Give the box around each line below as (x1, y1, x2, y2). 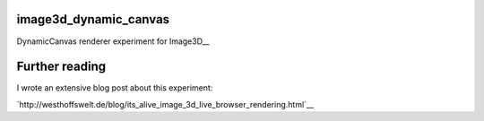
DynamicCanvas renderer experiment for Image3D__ (16, 36, 210, 47)
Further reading (16, 59, 107, 74)
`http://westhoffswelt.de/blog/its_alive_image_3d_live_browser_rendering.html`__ (16, 99, 314, 109)
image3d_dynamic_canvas (16, 12, 170, 27)
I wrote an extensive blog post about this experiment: (16, 82, 213, 93)
